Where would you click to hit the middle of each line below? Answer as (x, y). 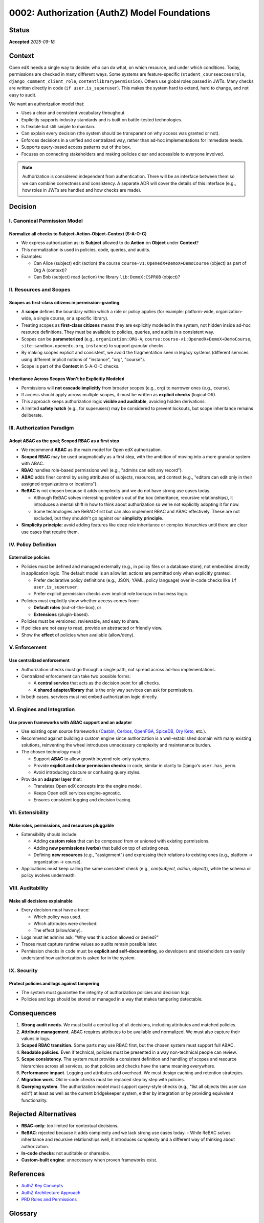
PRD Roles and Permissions (49, 1200)
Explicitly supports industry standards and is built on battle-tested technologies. (102, 119)
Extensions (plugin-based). (61, 614)
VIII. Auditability (29, 888)
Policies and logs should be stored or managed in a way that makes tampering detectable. (112, 999)
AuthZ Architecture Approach (51, 1192)
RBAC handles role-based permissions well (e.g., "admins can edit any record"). (102, 470)
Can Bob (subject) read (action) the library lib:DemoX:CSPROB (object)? (107, 277)
